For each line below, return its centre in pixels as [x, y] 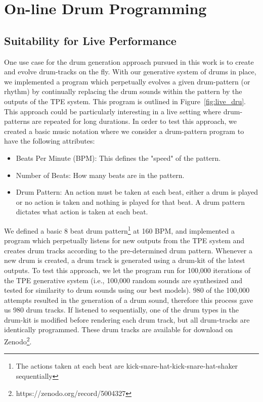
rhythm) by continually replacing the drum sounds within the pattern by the [123, 91]
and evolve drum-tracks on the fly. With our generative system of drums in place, [130, 72]
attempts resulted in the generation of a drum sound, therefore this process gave [129, 300]
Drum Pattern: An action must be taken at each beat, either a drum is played [137, 192]
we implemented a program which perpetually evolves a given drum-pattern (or [127, 81]
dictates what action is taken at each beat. [82, 212]
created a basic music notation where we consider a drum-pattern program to [124, 131]
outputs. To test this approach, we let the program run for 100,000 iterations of [127, 270]
